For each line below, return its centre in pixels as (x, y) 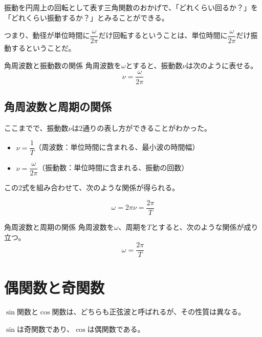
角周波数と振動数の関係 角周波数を (63, 65)
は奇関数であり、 (45, 329)
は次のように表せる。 (222, 65)
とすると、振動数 (154, 65)
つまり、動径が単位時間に (47, 35)
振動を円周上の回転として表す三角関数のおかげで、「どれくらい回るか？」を (131, 7)
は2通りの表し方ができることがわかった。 (142, 127)
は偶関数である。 (116, 329)
